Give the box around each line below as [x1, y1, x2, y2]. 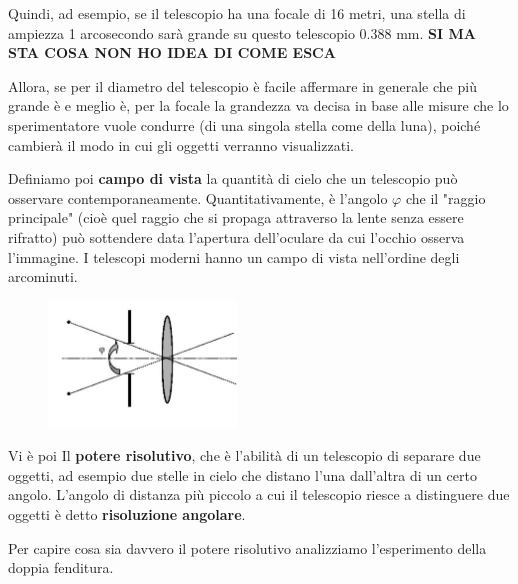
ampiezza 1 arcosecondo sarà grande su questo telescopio [8, 22, 355, 43]
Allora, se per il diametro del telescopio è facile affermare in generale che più [8, 75, 477, 96]
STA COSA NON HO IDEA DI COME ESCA [8, 42, 336, 63]
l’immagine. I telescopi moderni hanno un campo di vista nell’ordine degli [8, 246, 460, 267]
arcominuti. [8, 266, 78, 287]
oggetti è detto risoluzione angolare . [8, 504, 246, 525]
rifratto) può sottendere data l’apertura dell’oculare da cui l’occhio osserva [8, 226, 465, 247]
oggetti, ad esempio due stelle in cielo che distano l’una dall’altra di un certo [8, 464, 477, 485]
